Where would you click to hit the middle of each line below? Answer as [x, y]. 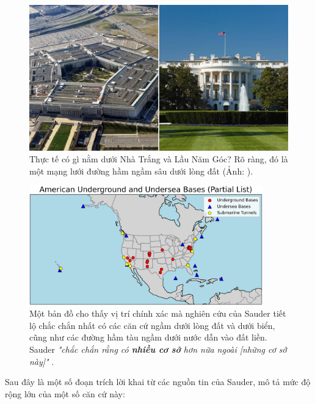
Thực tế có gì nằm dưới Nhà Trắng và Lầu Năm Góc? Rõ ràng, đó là [159, 159]
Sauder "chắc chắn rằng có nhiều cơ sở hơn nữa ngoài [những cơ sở [158, 349]
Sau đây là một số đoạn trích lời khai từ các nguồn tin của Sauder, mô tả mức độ [158, 382]
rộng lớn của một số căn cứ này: [65, 393]
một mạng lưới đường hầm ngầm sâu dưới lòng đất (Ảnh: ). [141, 171]
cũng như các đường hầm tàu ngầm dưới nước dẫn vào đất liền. [148, 337]
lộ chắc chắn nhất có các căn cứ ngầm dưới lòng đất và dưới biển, [152, 325]
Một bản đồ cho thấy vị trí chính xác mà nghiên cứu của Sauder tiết [158, 313]
